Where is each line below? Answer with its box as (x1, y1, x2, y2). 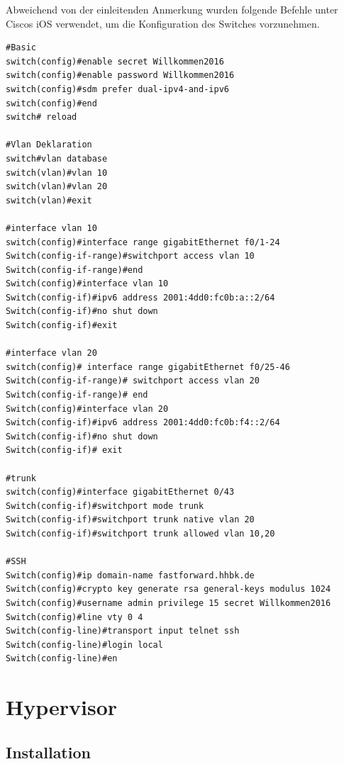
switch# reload (6, 112, 77, 123)
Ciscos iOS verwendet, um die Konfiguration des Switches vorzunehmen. (6, 16, 320, 30)
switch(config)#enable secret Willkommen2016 (6, 56, 224, 67)
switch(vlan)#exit (6, 195, 92, 206)
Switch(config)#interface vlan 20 (6, 403, 169, 414)
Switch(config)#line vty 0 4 (6, 612, 143, 622)
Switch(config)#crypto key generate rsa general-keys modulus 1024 (6, 584, 331, 595)
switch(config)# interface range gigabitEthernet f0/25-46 (6, 361, 290, 372)
